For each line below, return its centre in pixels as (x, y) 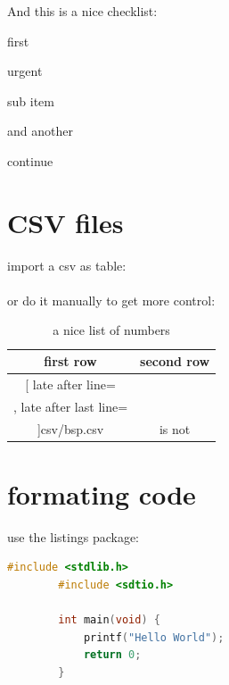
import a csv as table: (67, 265)
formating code (102, 493)
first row (70, 361)
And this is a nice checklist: (82, 11)
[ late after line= (70, 384)
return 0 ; (112, 655)
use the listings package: (73, 536)
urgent (25, 71)
